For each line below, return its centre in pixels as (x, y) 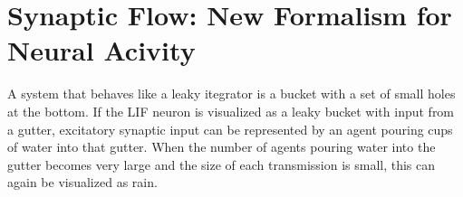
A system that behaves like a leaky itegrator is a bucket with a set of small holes (231, 94)
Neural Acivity (101, 50)
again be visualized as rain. (82, 182)
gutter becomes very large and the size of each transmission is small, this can (222, 164)
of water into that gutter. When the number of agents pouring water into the (222, 147)
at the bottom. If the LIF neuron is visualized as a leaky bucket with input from (231, 111)
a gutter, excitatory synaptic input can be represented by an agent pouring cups (230, 129)
